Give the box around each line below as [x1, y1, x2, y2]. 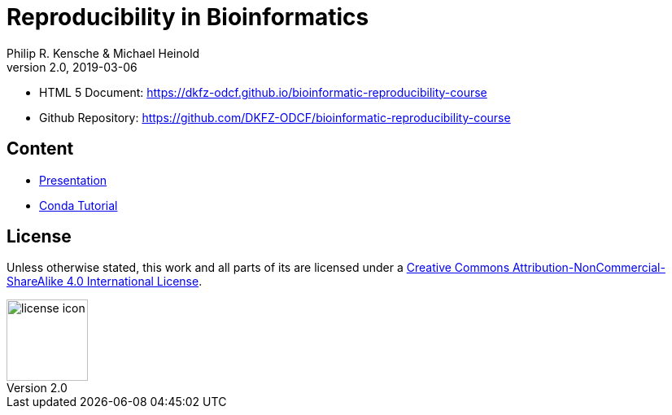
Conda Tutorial [39, 198, 118, 212]
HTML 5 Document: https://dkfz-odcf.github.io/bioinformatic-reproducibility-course [39, 85, 487, 99]
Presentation [39, 173, 107, 187]
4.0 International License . [66, 274, 203, 289]
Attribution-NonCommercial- [512, 260, 665, 275]
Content [7, 138, 74, 159]
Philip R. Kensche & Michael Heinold [7, 46, 200, 60]
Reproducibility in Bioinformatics [7, 3, 369, 31]
